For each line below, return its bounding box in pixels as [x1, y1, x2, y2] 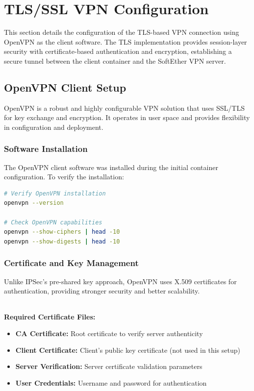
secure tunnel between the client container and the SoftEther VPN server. [4, 55, 226, 66]
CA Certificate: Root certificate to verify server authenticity [15, 328, 203, 339]
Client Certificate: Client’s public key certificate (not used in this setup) [15, 344, 240, 355]
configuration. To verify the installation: [4, 171, 124, 182]
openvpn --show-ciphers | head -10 [4, 228, 120, 236]
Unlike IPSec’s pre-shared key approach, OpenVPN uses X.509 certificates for [4, 276, 237, 286]
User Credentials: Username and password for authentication [15, 377, 207, 388]
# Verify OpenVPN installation [4, 190, 106, 197]
